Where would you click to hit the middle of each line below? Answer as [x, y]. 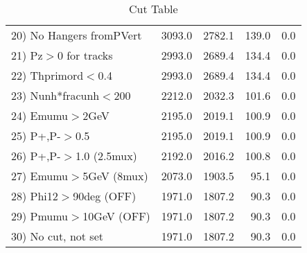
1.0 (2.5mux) [106, 156]
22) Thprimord [47, 75]
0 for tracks [85, 55]
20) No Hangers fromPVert [77, 35]
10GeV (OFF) [116, 216]
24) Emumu [40, 115]
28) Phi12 [35, 196]
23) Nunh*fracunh [55, 95]
